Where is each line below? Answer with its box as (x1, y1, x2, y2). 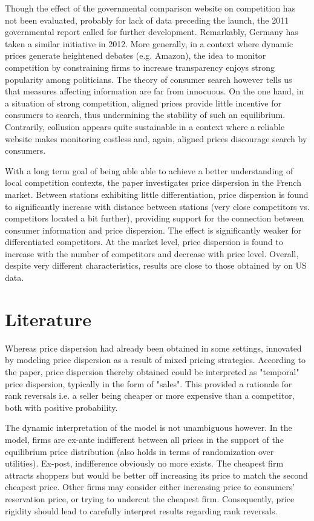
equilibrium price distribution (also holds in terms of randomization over (5, 445, 274, 457)
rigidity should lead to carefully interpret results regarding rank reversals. (5, 504, 278, 517)
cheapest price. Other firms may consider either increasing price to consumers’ (5, 480, 295, 493)
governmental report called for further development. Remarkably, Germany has (5, 25, 298, 38)
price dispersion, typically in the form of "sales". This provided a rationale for (5, 377, 292, 390)
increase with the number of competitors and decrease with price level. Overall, (5, 247, 299, 260)
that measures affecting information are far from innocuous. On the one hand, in (5, 85, 304, 97)
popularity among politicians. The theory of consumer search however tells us (5, 73, 292, 85)
